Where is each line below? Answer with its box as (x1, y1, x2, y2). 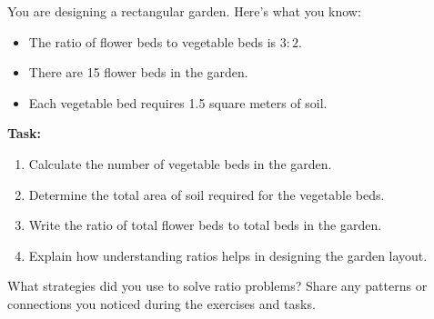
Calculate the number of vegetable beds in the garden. (28, 154, 332, 173)
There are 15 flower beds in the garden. (28, 63, 248, 82)
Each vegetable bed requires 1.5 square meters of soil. (28, 93, 328, 112)
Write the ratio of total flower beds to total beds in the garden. (28, 215, 382, 234)
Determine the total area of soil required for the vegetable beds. (28, 184, 385, 204)
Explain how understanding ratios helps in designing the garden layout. (28, 245, 428, 264)
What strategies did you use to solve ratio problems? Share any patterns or (7, 276, 428, 295)
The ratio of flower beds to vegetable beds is (28, 32, 277, 51)
